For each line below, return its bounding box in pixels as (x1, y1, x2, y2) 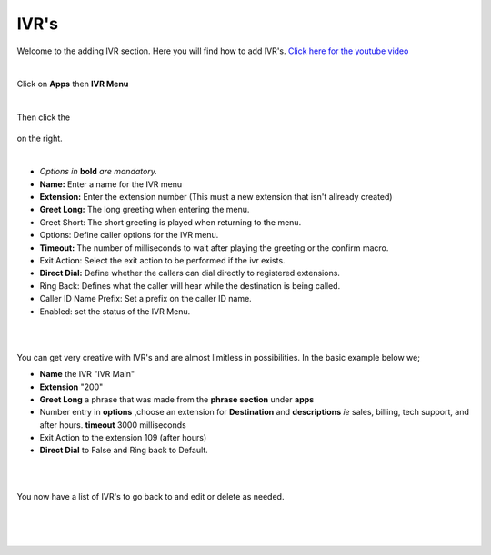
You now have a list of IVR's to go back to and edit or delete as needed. (16, 491, 285, 501)
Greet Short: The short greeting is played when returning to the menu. (39, 216, 302, 227)
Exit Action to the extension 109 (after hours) (39, 432, 207, 443)
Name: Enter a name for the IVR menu (39, 178, 182, 190)
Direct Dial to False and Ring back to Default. (39, 445, 208, 456)
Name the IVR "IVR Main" (39, 369, 135, 380)
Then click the (16, 112, 71, 123)
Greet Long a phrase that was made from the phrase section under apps (39, 393, 315, 404)
